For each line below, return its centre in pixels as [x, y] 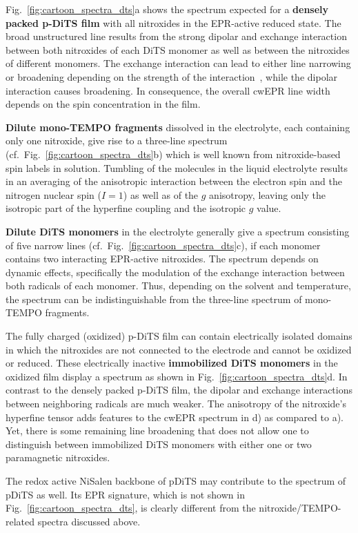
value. [269, 208]
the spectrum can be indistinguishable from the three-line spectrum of [154, 299]
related [20, 521]
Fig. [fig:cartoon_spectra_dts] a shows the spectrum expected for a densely [167, 9]
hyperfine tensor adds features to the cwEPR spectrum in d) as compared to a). [175, 417]
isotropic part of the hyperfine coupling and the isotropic [126, 208]
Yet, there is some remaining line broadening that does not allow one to [157, 430]
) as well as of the [161, 194]
